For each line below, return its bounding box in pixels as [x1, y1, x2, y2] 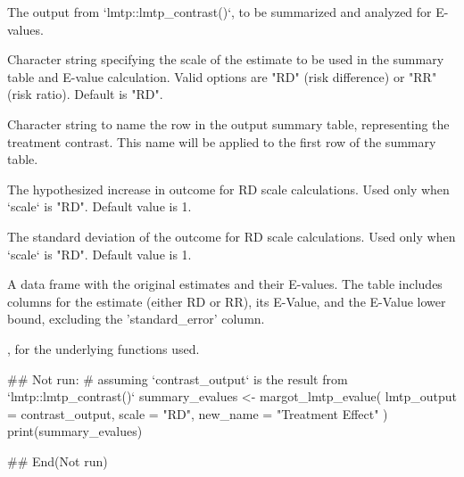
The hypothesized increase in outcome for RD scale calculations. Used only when [7, 179, 450, 198]
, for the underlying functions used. [7, 339, 200, 358]
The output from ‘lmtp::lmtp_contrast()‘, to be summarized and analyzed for [7, 3, 432, 21]
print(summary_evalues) [7, 422, 143, 440]
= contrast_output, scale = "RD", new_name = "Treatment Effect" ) [7, 404, 388, 423]
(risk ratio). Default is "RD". [7, 85, 163, 103]
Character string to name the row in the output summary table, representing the [7, 114, 450, 133]
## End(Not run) [7, 451, 108, 470]
